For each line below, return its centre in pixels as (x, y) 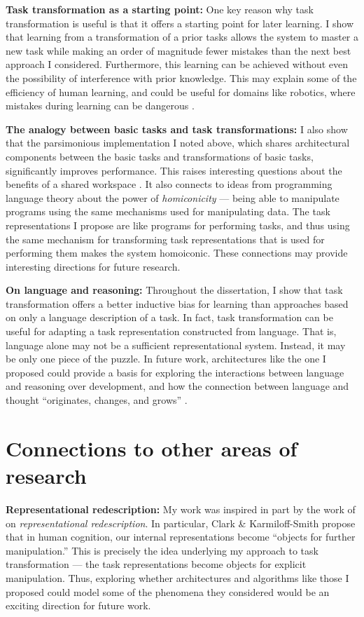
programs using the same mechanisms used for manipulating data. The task (168, 211)
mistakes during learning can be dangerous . (100, 106)
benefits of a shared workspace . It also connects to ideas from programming (169, 184)
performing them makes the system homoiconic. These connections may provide (177, 253)
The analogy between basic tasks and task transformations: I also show (177, 129)
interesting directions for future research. (93, 266)
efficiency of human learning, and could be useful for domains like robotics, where (181, 91)
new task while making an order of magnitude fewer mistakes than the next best (178, 50)
